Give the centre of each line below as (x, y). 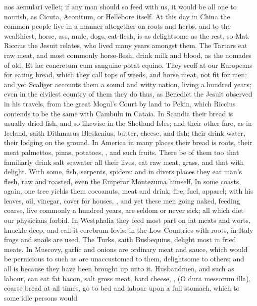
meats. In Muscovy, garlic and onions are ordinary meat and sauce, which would (126, 249)
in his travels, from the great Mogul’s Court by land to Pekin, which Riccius (120, 103)
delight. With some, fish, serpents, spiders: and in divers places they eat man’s (123, 172)
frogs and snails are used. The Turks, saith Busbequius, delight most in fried (120, 239)
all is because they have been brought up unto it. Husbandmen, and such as (119, 269)
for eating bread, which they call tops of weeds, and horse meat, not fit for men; (126, 75)
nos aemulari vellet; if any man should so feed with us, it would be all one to (120, 6)
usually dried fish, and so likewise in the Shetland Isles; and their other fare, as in (128, 123)
